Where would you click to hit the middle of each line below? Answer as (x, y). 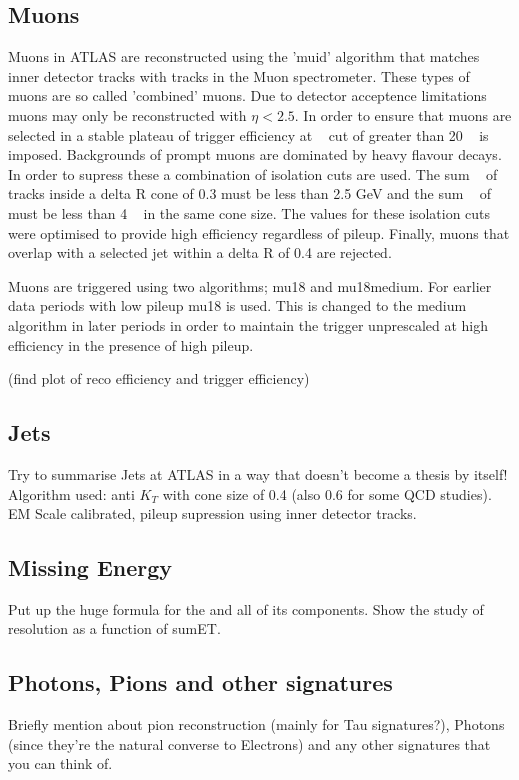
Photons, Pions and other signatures (200, 682)
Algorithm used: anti (71, 493)
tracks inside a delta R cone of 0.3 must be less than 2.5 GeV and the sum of (249, 193)
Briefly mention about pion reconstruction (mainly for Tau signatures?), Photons (256, 724)
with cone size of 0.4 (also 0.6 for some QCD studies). (327, 493)
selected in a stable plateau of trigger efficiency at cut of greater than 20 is (248, 134)
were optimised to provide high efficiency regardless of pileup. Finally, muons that (259, 232)
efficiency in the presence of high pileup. (131, 344)
